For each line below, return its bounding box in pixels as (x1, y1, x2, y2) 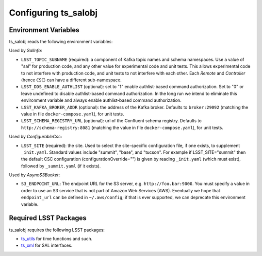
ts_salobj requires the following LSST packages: (9, 227, 105, 233)
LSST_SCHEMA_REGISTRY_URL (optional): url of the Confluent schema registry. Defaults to (21, 118, 202, 124)
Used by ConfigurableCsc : (9, 134, 63, 140)
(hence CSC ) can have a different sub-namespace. (21, 77, 122, 83)
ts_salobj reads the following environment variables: (9, 39, 113, 45)
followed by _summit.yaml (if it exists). (21, 163, 101, 169)
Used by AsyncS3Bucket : (9, 172, 60, 178)
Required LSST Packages (9, 214, 87, 222)
